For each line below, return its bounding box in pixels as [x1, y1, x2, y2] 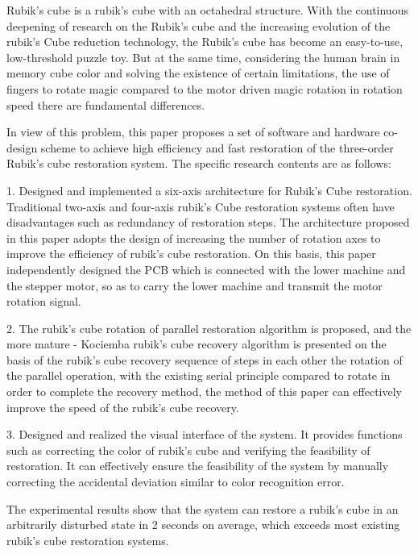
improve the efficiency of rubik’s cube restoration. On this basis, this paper [6, 245, 376, 262]
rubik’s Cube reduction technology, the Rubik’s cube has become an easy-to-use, [6, 33, 404, 50]
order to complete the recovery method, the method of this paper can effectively [6, 383, 403, 400]
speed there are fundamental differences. [6, 96, 205, 113]
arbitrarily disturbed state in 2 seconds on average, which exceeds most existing [6, 516, 400, 533]
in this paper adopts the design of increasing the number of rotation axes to [6, 229, 381, 246]
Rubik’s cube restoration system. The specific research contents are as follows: [6, 155, 391, 172]
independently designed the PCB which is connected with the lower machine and [6, 260, 406, 277]
